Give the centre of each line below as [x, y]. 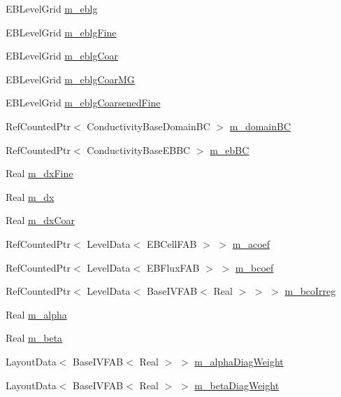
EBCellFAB [172, 243]
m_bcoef [254, 267]
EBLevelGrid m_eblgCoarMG [70, 79]
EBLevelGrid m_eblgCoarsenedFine [83, 103]
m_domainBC [260, 126]
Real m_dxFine [39, 173]
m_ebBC [230, 149]
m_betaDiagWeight [237, 385]
